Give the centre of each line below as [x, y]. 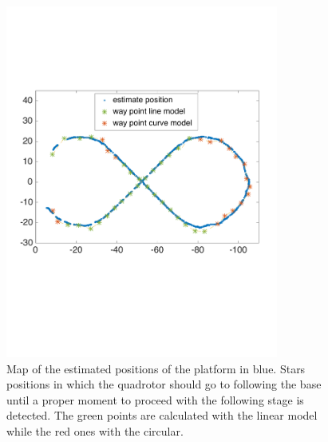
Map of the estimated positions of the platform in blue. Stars [156, 368]
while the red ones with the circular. [95, 431]
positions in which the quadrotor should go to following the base [164, 384]
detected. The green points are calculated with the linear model [162, 415]
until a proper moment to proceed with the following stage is [155, 399]
